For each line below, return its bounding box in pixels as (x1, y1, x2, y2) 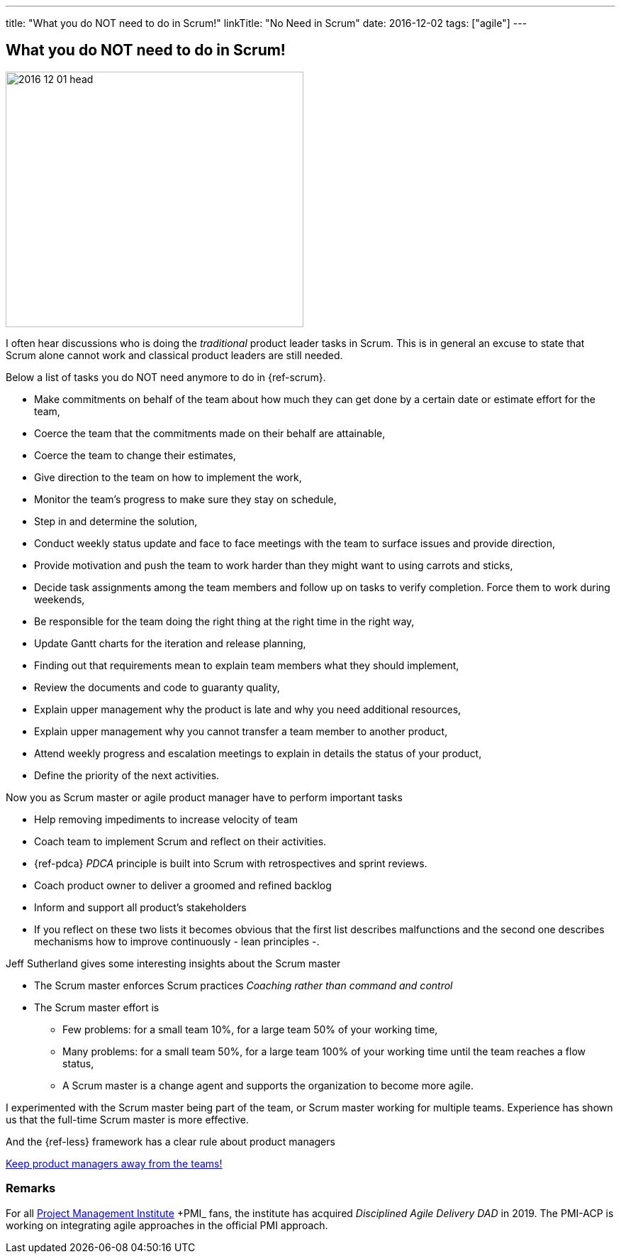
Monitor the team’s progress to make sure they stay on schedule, (34, 493, 337, 505)
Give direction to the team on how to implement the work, (34, 471, 302, 483)
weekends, (34, 593, 85, 605)
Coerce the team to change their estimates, (34, 449, 236, 461)
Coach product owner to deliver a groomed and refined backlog (34, 879, 332, 891)
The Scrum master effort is (34, 1001, 160, 1013)
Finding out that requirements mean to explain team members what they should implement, (34, 659, 459, 671)
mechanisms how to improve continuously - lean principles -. (34, 935, 320, 947)
